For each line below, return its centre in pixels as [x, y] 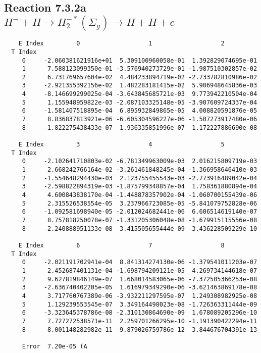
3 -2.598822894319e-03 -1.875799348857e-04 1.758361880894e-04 [140, 187]
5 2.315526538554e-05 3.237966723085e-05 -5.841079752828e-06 [140, 203]
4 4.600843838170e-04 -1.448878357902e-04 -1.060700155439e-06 [140, 195]
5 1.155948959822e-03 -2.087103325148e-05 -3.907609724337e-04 [140, 102]
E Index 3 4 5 [121, 145]
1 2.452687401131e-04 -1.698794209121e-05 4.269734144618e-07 [140, 270]
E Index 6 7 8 [121, 245]
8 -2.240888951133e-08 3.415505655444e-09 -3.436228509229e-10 [140, 229]
